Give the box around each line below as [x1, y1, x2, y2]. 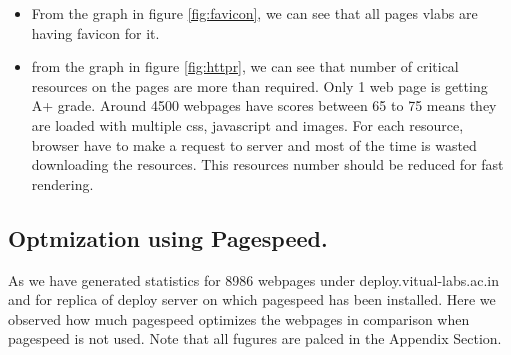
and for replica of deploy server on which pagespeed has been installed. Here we [8, 289, 496, 310]
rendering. [31, 173, 94, 194]
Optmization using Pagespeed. [8, 222, 328, 253]
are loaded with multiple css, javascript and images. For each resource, [31, 114, 464, 135]
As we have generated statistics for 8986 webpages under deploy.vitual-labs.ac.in [8, 269, 499, 290]
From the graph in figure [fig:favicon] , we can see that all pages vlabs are [31, 3, 478, 23]
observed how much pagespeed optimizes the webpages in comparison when [8, 308, 470, 329]
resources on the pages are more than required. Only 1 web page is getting [31, 75, 488, 96]
